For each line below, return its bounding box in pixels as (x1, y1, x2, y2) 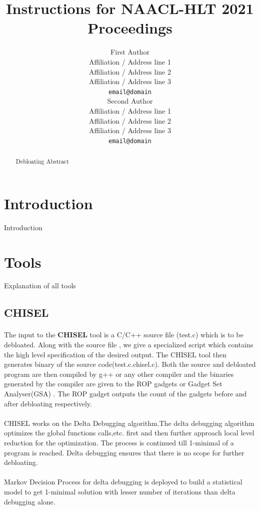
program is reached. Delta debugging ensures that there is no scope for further (4, 447, 244, 457)
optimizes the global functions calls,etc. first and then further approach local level (4, 427, 254, 438)
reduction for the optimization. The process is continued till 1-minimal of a (4, 437, 234, 447)
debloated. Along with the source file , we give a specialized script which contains (4, 339, 253, 350)
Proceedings (87, 18, 172, 38)
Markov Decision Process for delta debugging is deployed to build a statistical (4, 476, 242, 487)
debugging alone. (4, 496, 55, 506)
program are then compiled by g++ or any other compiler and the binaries (4, 368, 234, 379)
